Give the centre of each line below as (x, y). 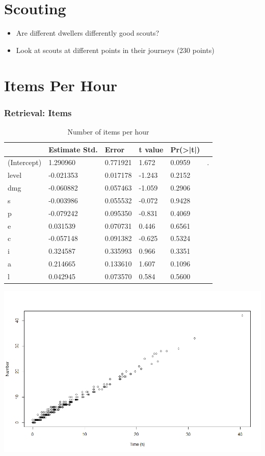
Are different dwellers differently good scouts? (88, 33)
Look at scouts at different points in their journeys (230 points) (115, 50)
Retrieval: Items (38, 112)
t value (151, 149)
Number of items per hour (108, 131)
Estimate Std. (73, 149)
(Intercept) (25, 162)
